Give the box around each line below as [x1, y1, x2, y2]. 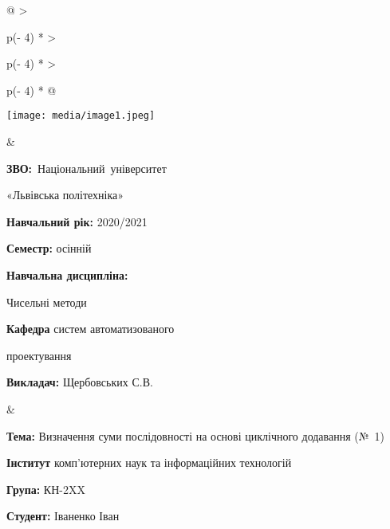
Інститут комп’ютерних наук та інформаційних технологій [6, 454, 292, 471]
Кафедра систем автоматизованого [6, 320, 175, 337]
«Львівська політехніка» [6, 186, 124, 203]
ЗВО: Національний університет [6, 159, 167, 176]
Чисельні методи [6, 293, 87, 310]
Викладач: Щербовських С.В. [6, 374, 153, 390]
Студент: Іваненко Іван [6, 507, 120, 524]
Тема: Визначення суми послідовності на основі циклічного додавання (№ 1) [6, 427, 385, 444]
